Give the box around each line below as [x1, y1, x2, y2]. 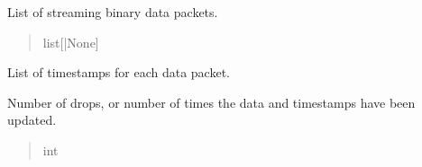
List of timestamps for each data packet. [7, 63, 230, 82]
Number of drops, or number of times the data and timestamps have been [7, 92, 416, 111]
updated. [7, 110, 57, 129]
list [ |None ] [42, 32, 99, 51]
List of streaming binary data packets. [7, 3, 218, 21]
